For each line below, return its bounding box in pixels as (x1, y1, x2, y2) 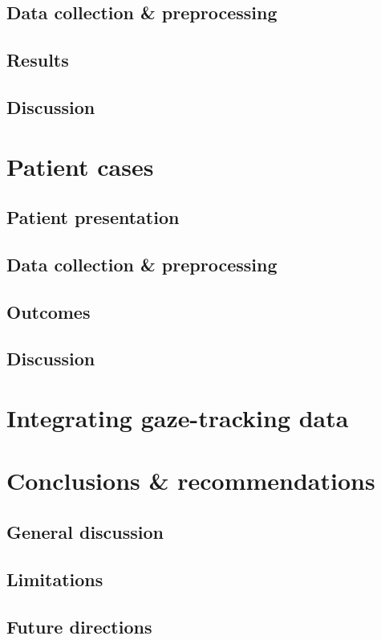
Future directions (6, 614, 152, 638)
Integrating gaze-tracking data (6, 402, 349, 434)
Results (6, 47, 69, 72)
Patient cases (6, 149, 154, 182)
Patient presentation (6, 205, 180, 230)
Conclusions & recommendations (6, 464, 375, 497)
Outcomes (6, 299, 91, 324)
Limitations (6, 566, 103, 591)
